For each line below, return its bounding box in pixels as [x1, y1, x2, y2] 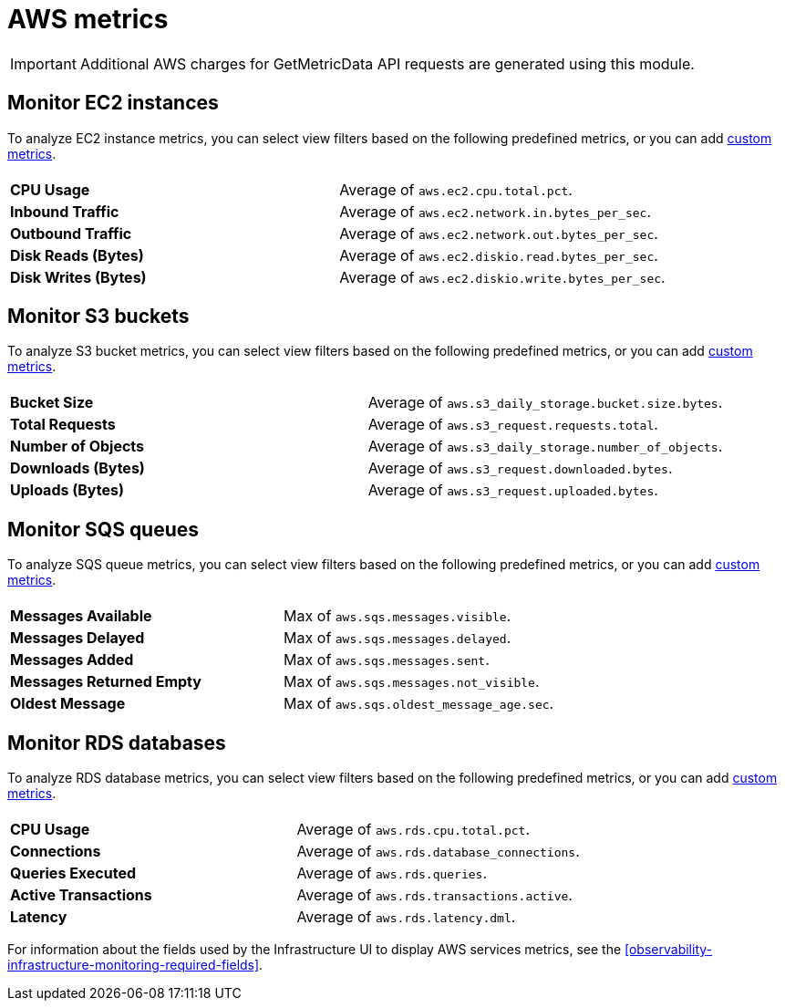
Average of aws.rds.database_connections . [296, 842, 580, 861]
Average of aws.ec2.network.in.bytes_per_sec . [339, 202, 652, 221]
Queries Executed [10, 864, 137, 883]
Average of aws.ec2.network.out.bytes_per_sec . [339, 223, 658, 243]
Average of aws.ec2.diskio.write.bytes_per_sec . [339, 267, 666, 286]
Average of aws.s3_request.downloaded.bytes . [367, 459, 673, 478]
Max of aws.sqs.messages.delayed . [284, 629, 511, 648]
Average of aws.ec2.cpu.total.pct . [339, 180, 573, 199]
